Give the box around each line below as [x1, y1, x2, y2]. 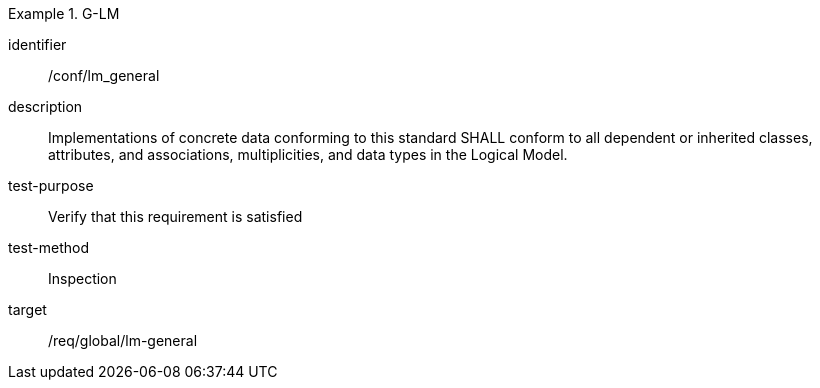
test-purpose [8, 177, 94, 194]
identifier [8, 36, 67, 53]
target [8, 301, 47, 318]
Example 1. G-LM [8, 5, 120, 22]
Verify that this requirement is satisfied [48, 208, 303, 225]
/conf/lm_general [48, 67, 160, 84]
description [8, 98, 83, 115]
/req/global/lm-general [48, 332, 198, 349]
